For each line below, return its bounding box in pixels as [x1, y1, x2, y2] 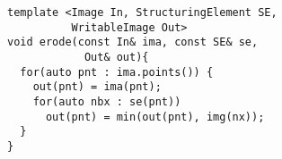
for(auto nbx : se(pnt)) [32, 95, 181, 108]
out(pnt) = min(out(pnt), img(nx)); [45, 110, 265, 123]
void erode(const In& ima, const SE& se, [7, 36, 259, 49]
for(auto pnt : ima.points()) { [20, 65, 214, 79]
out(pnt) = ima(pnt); [32, 80, 162, 94]
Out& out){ [84, 50, 149, 63]
